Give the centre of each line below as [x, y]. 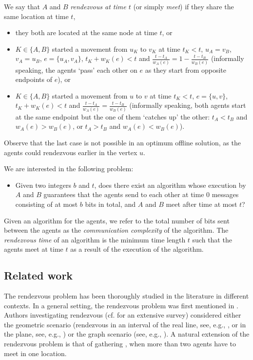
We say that [22, 6]
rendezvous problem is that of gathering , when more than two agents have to [120, 344]
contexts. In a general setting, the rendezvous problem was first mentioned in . [121, 305]
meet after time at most [202, 204]
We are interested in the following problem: [69, 169]
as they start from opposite [186, 70]
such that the [212, 239]
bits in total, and [110, 204]
